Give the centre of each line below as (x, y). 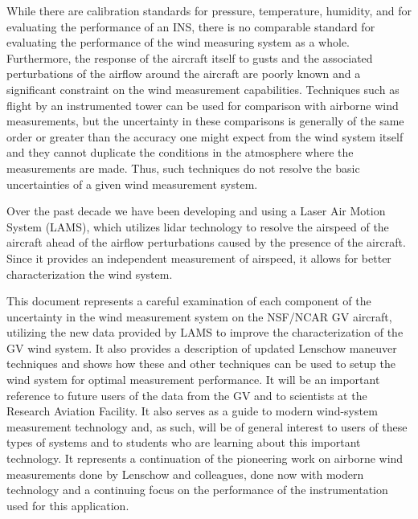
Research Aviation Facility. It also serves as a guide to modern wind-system (192, 411)
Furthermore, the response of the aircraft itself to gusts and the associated (190, 57)
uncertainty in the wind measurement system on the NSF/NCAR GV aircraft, (199, 316)
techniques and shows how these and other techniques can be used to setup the (201, 364)
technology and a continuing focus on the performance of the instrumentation (197, 490)
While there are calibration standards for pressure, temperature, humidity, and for (209, 10)
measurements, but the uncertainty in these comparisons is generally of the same (205, 121)
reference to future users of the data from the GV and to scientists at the (187, 395)
